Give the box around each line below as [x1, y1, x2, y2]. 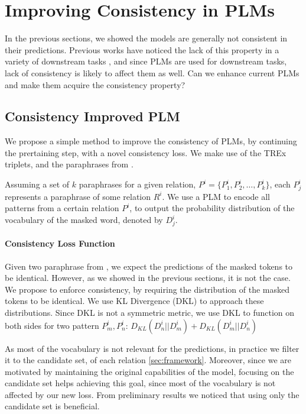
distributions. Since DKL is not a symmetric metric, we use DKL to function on [5, 306, 295, 318]
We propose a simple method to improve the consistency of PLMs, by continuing [5, 135, 297, 147]
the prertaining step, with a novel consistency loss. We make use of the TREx [5, 146, 287, 159]
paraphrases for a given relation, [79, 178, 196, 190]
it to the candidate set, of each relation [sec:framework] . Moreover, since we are [5, 354, 291, 366]
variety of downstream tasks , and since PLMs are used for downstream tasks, [5, 55, 287, 67]
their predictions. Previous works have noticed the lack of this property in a [5, 43, 279, 56]
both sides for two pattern [5, 319, 99, 331]
